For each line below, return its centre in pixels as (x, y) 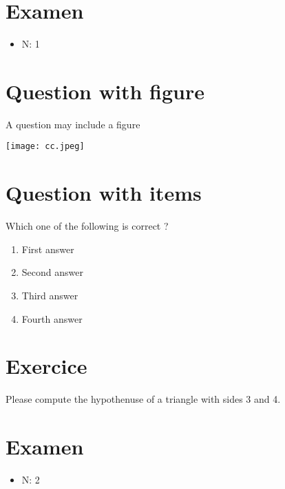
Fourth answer (52, 318)
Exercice (46, 366)
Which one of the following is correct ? (87, 226)
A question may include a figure (73, 124)
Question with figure (105, 91)
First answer (48, 249)
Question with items (104, 193)
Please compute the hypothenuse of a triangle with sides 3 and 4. (143, 399)
